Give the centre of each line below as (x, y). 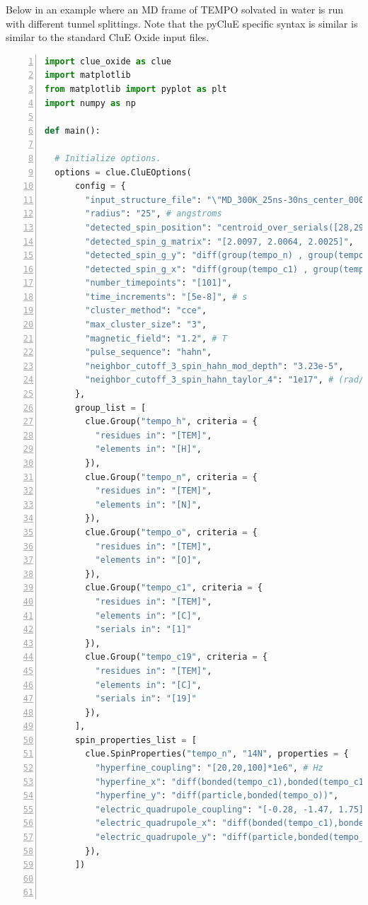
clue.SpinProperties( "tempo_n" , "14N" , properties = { (217, 754)
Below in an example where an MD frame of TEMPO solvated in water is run (175, 9)
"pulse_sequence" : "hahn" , (149, 352)
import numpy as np (90, 103)
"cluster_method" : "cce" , (146, 311)
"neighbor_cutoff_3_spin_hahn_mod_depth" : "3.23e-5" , (214, 366)
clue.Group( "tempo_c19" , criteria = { (177, 657)
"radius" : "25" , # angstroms (154, 214)
